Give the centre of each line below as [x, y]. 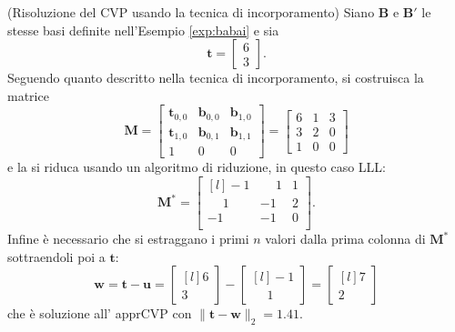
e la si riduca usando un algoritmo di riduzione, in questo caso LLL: [197, 167]
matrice [28, 95]
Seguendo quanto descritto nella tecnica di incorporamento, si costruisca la [216, 78]
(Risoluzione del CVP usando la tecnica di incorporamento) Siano [191, 12]
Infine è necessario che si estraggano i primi [128, 239]
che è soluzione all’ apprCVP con [100, 313]
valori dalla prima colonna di [345, 239]
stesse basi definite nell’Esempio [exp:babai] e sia [143, 30]
